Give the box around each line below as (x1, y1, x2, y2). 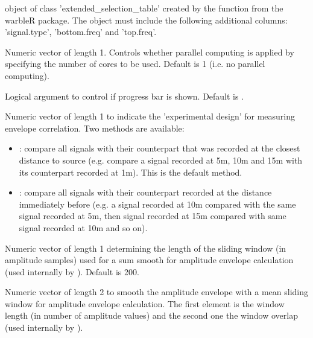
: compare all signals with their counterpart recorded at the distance (19, 186, 272, 199)
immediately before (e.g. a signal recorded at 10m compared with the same (19, 197, 296, 210)
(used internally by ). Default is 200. (5, 265, 139, 278)
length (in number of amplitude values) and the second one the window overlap (5, 309, 298, 322)
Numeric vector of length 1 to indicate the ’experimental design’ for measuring (5, 110, 296, 123)
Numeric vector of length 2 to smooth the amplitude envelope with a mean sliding (5, 285, 309, 298)
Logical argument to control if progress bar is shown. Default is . (5, 89, 244, 102)
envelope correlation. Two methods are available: (5, 121, 185, 134)
